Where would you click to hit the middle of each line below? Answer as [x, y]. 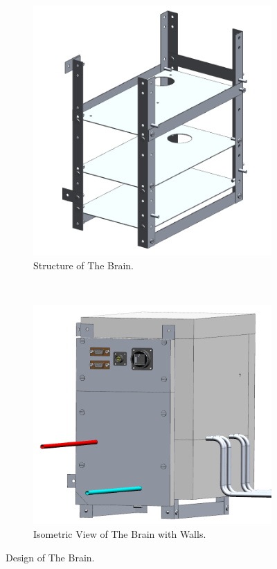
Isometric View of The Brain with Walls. [120, 534]
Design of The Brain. [50, 557]
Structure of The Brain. [83, 265]
